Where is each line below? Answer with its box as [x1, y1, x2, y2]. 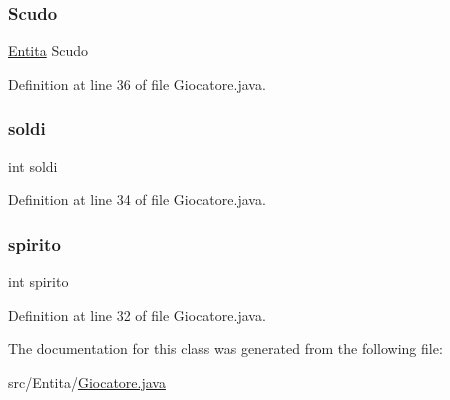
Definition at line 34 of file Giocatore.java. [8, 189, 266, 210]
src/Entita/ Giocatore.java [8, 371, 166, 392]
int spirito [8, 271, 69, 292]
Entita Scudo [8, 40, 88, 61]
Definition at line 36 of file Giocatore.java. [8, 73, 266, 94]
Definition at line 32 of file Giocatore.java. [8, 304, 266, 325]
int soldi [8, 155, 58, 176]
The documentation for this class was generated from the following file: [8, 338, 443, 359]
